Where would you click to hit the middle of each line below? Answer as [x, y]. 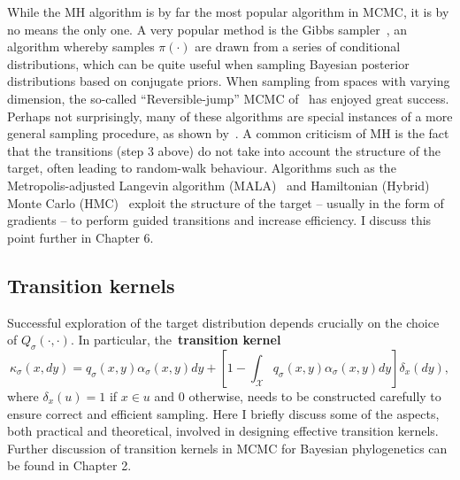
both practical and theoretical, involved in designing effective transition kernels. [223, 431]
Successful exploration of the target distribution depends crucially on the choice [223, 322]
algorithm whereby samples [81, 46]
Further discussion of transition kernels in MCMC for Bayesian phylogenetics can [227, 448]
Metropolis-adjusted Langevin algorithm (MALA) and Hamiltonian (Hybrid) [218, 185]
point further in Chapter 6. [80, 237]
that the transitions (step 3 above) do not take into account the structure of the [224, 150]
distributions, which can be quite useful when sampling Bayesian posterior [208, 63]
